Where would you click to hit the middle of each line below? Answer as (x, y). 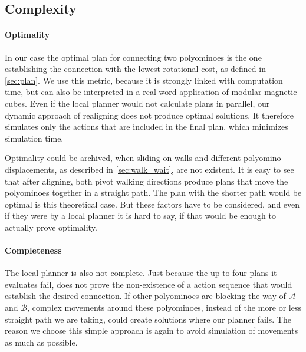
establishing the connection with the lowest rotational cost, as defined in (135, 69)
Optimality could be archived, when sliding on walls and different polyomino (143, 158)
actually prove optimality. (51, 227)
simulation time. (34, 138)
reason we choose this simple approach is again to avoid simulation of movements (152, 330)
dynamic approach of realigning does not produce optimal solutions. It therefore (149, 115)
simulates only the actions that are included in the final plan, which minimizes (147, 126)
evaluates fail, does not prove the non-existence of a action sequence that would (149, 284)
